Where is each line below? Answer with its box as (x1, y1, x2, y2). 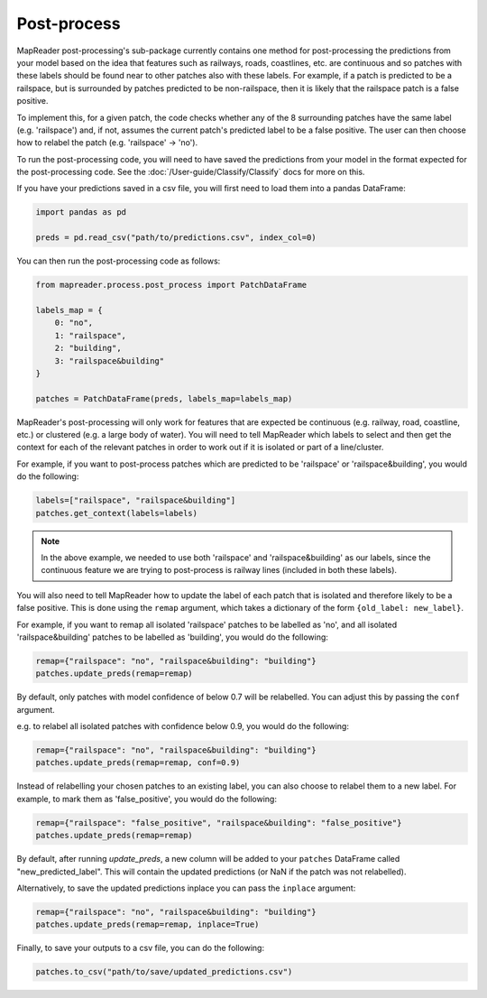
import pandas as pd (35, 208, 126, 217)
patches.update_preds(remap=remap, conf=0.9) (35, 758, 241, 768)
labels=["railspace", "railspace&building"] (35, 495, 236, 505)
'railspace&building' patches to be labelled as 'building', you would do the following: (16, 632, 329, 642)
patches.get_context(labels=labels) (35, 508, 198, 518)
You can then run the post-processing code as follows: (16, 255, 221, 266)
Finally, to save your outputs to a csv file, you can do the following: (16, 943, 265, 954)
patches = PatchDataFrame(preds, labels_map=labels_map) (35, 393, 293, 403)
